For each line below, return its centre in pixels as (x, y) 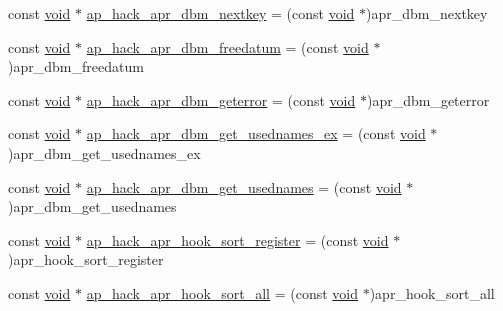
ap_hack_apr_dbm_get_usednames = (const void (244, 186)
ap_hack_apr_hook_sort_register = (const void (237, 239)
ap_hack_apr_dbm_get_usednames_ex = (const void (256, 133)
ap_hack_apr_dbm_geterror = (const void (221, 99)
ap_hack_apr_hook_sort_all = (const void (222, 292)
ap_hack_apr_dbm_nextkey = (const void (220, 13)
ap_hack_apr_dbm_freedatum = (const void (227, 46)
